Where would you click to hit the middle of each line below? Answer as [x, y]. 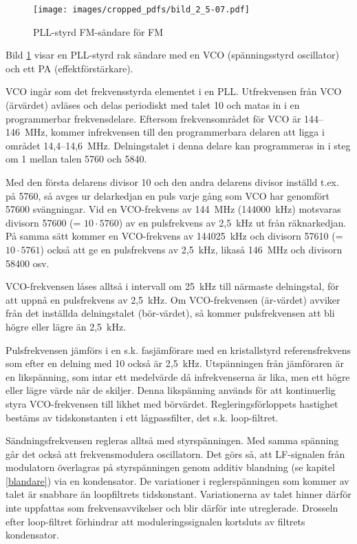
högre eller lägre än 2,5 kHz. [66, 326]
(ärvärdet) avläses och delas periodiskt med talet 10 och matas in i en [153, 105]
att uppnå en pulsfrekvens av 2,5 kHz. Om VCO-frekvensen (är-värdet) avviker [173, 299]
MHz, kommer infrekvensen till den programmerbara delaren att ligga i [174, 132]
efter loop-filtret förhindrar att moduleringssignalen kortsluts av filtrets [155, 521]
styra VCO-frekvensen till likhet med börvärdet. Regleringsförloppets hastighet [172, 403]
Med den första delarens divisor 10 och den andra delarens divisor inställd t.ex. [172, 182]
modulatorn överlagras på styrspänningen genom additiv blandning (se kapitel [170, 467]
